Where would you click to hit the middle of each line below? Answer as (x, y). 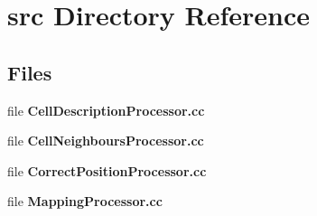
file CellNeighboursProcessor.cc (106, 141)
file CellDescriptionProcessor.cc (106, 110)
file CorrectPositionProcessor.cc (107, 170)
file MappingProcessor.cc (85, 201)
